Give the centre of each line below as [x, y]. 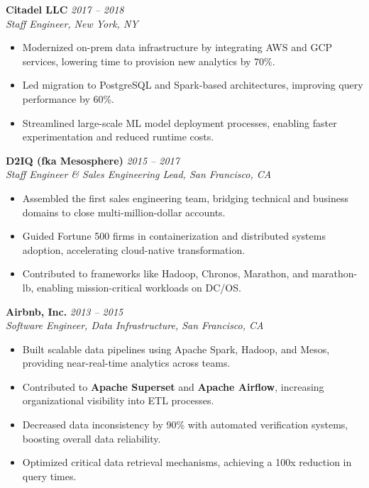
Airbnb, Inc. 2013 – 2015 [65, 311]
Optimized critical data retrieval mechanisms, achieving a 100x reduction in [187, 462]
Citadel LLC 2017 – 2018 [65, 9]
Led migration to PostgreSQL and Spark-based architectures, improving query [193, 85]
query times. [49, 476]
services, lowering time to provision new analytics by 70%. [149, 61]
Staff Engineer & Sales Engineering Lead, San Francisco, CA [139, 174]
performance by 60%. [68, 98]
